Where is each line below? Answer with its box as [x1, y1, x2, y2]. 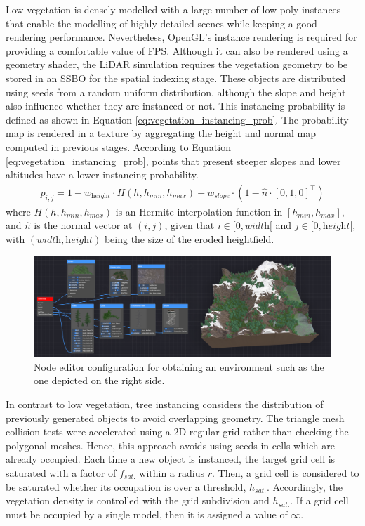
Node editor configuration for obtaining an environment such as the [34, 359, 324, 374]
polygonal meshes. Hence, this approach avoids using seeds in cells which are [6, 438, 335, 452]
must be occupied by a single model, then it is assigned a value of [6, 506, 288, 521]
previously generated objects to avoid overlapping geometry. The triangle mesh [6, 410, 345, 425]
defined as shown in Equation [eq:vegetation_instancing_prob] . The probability [6, 112, 349, 126]
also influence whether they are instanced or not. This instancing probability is [6, 98, 345, 113]
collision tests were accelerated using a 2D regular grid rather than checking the [6, 424, 349, 439]
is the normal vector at [34, 218, 133, 232]
